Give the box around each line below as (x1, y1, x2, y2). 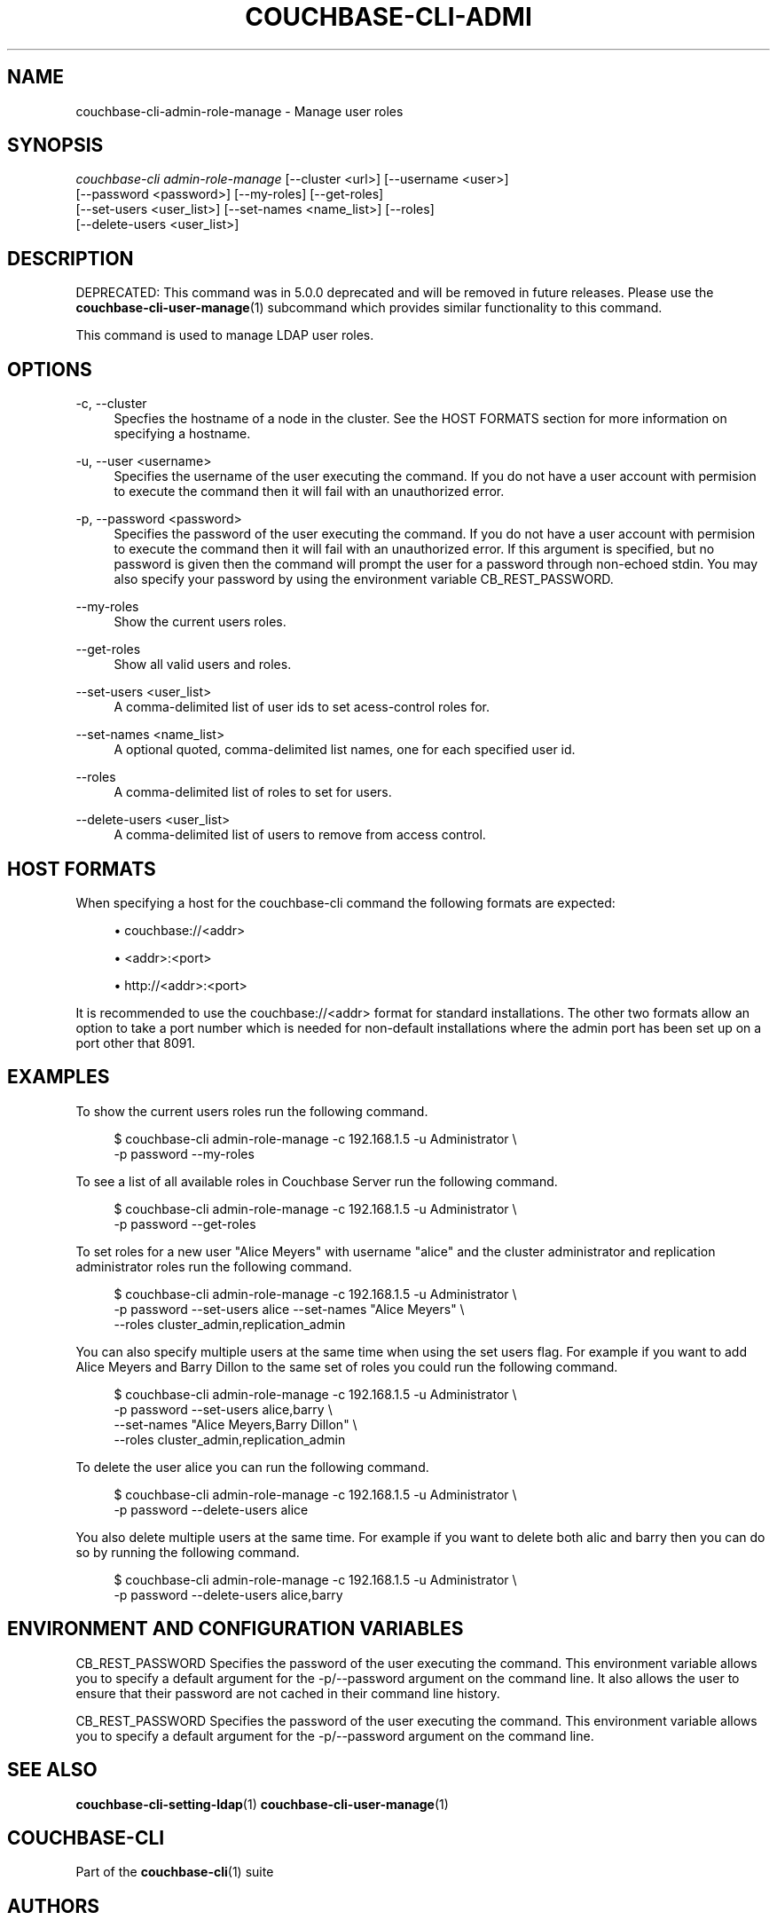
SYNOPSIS (7, 134, 104, 157)
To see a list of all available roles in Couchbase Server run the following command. (75, 1173, 558, 1189)
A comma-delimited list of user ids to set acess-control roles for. (114, 699, 491, 715)
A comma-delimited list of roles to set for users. (114, 784, 392, 800)
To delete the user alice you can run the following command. (75, 1459, 429, 1475)
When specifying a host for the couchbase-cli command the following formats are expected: (75, 894, 616, 910)
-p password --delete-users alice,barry (114, 1586, 343, 1602)
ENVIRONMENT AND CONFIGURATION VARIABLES (7, 1617, 464, 1641)
